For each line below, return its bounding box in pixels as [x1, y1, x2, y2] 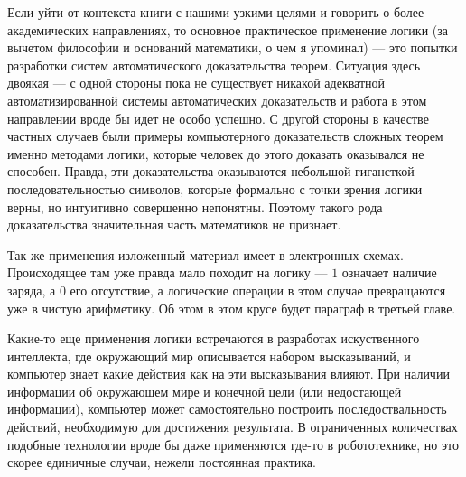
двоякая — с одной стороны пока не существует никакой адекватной [7, 73, 386, 92]
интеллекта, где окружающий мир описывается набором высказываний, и [7, 346, 411, 365]
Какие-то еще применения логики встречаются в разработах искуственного [7, 329, 420, 348]
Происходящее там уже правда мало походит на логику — [7, 263, 328, 282]
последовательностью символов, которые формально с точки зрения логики [7, 179, 423, 198]
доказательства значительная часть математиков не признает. [7, 215, 341, 234]
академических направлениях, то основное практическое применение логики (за [7, 20, 448, 39]
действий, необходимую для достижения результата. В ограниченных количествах [7, 417, 458, 436]
